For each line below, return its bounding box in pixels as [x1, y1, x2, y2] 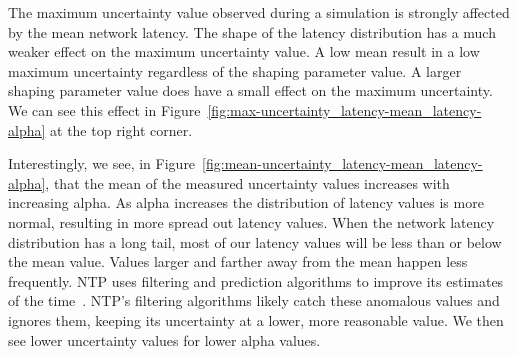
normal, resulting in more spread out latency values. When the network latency [8, 211, 495, 232]
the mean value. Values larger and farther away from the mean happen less [8, 251, 468, 272]
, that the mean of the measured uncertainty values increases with [45, 172, 450, 193]
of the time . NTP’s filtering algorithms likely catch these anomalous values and [8, 290, 500, 311]
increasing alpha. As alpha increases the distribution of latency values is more [8, 192, 484, 213]
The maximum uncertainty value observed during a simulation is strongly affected [8, 2, 510, 22]
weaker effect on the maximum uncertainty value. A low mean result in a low [8, 41, 480, 62]
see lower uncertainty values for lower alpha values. [8, 329, 321, 350]
